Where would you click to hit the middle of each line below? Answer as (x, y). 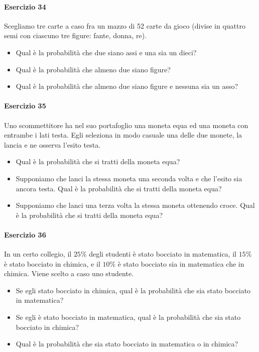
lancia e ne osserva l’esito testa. (52, 144)
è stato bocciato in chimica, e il (52, 263)
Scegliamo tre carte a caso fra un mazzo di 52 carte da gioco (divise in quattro (125, 25)
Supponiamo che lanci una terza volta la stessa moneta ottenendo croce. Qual (135, 205)
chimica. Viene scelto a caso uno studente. (69, 273)
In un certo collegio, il (38, 254)
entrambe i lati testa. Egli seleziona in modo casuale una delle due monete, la (123, 135)
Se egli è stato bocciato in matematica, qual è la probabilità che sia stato (128, 317)
